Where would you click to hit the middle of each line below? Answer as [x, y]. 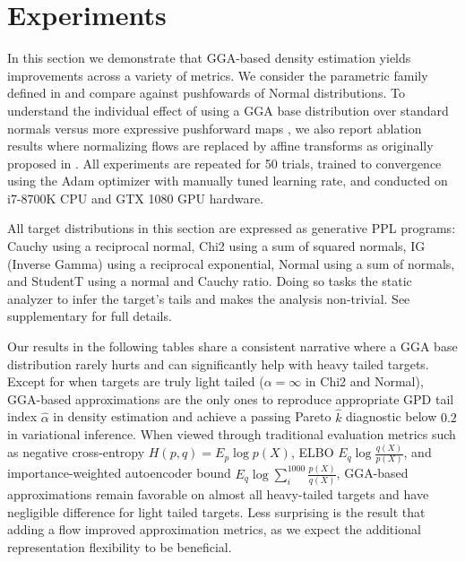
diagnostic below [392, 416]
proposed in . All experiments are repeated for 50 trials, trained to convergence [224, 163]
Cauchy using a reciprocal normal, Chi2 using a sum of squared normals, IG [216, 246]
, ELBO [312, 452]
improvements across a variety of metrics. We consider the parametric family [218, 75]
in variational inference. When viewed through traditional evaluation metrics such [232, 434]
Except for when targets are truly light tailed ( [136, 381]
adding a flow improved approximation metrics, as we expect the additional [214, 529]
